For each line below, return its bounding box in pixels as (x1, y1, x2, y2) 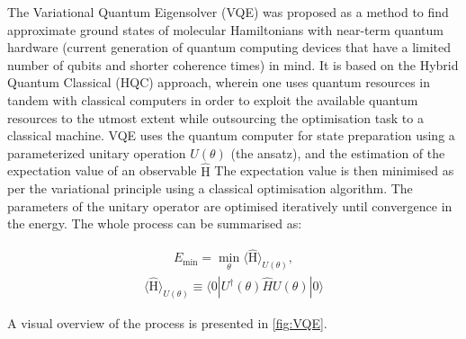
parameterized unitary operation (7, 143, 186, 162)
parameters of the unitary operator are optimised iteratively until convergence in (7, 196, 453, 215)
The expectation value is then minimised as (214, 161, 454, 180)
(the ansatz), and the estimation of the (230, 143, 445, 162)
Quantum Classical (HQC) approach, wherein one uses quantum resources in (7, 73, 430, 92)
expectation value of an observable (7, 161, 197, 180)
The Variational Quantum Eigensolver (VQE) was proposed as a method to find (7, 3, 449, 21)
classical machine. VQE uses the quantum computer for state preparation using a (7, 126, 455, 145)
